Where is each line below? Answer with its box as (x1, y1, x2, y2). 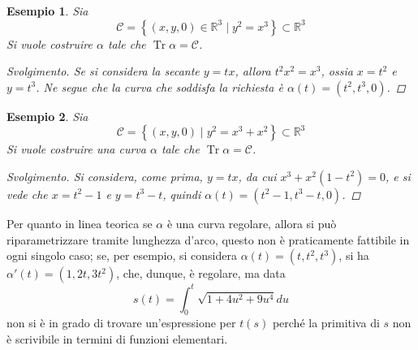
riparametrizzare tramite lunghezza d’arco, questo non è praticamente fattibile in (6, 231, 410, 248)
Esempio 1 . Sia (6, 2, 88, 19)
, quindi (162, 185, 201, 202)
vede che (6, 185, 48, 202)
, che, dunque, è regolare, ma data (116, 265, 286, 282)
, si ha (338, 247, 369, 264)
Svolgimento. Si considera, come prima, (6, 167, 203, 184)
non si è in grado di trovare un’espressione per (6, 314, 236, 331)
